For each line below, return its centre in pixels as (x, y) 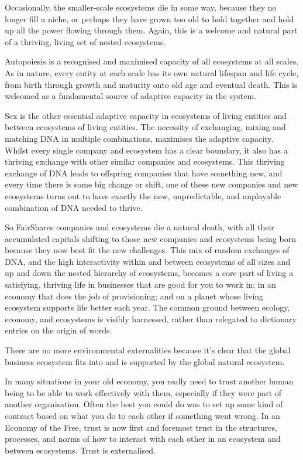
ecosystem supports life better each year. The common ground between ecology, (147, 307)
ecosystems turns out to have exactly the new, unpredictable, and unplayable (143, 195)
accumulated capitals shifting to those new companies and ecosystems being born (150, 238)
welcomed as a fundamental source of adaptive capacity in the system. (131, 96)
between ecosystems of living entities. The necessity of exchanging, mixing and (145, 127)
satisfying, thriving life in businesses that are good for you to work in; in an (140, 284)
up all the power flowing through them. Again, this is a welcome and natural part (151, 30)
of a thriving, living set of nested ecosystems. (85, 41)
